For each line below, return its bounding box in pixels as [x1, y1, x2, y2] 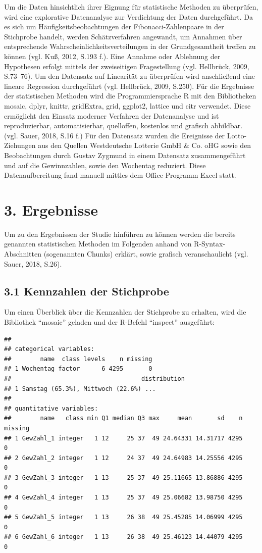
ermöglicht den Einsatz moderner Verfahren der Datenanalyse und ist [4, 110, 219, 121]
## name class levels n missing [4, 355, 152, 363]
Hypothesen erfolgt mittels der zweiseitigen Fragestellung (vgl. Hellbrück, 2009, [4, 61, 249, 71]
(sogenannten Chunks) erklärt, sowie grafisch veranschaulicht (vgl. [43, 248, 248, 259]
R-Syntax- [194, 238, 226, 249]
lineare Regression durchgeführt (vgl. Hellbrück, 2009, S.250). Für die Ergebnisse [4, 80, 254, 91]
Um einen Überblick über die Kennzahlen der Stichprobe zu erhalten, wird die [4, 307, 246, 317]
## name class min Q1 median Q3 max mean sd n [4, 415, 243, 422]
